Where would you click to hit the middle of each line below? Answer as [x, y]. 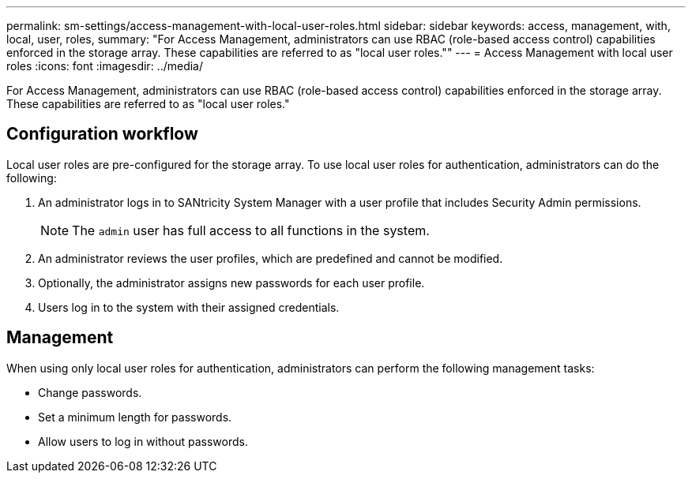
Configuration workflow [102, 134]
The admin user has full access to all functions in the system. [251, 230]
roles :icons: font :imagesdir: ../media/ [105, 66]
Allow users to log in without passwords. [143, 441]
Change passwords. [90, 392]
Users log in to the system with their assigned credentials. [189, 307]
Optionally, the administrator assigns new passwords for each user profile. [231, 283]
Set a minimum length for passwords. [135, 417]
